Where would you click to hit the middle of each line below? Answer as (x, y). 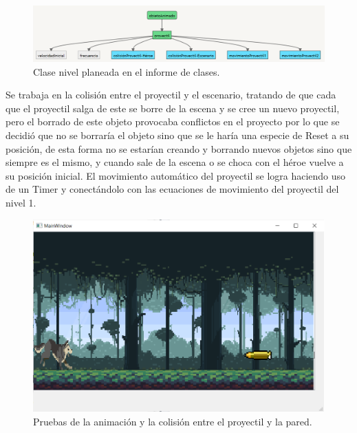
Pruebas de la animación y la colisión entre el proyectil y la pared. (173, 421)
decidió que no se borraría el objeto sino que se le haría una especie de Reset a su (177, 135)
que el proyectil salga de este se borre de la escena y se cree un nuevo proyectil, (173, 108)
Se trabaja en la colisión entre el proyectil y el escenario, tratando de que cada (171, 95)
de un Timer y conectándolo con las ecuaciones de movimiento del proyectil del (172, 189)
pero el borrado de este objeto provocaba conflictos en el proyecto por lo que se (173, 122)
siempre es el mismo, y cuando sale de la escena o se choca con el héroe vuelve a (175, 162)
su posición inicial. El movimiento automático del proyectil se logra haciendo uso (176, 175)
